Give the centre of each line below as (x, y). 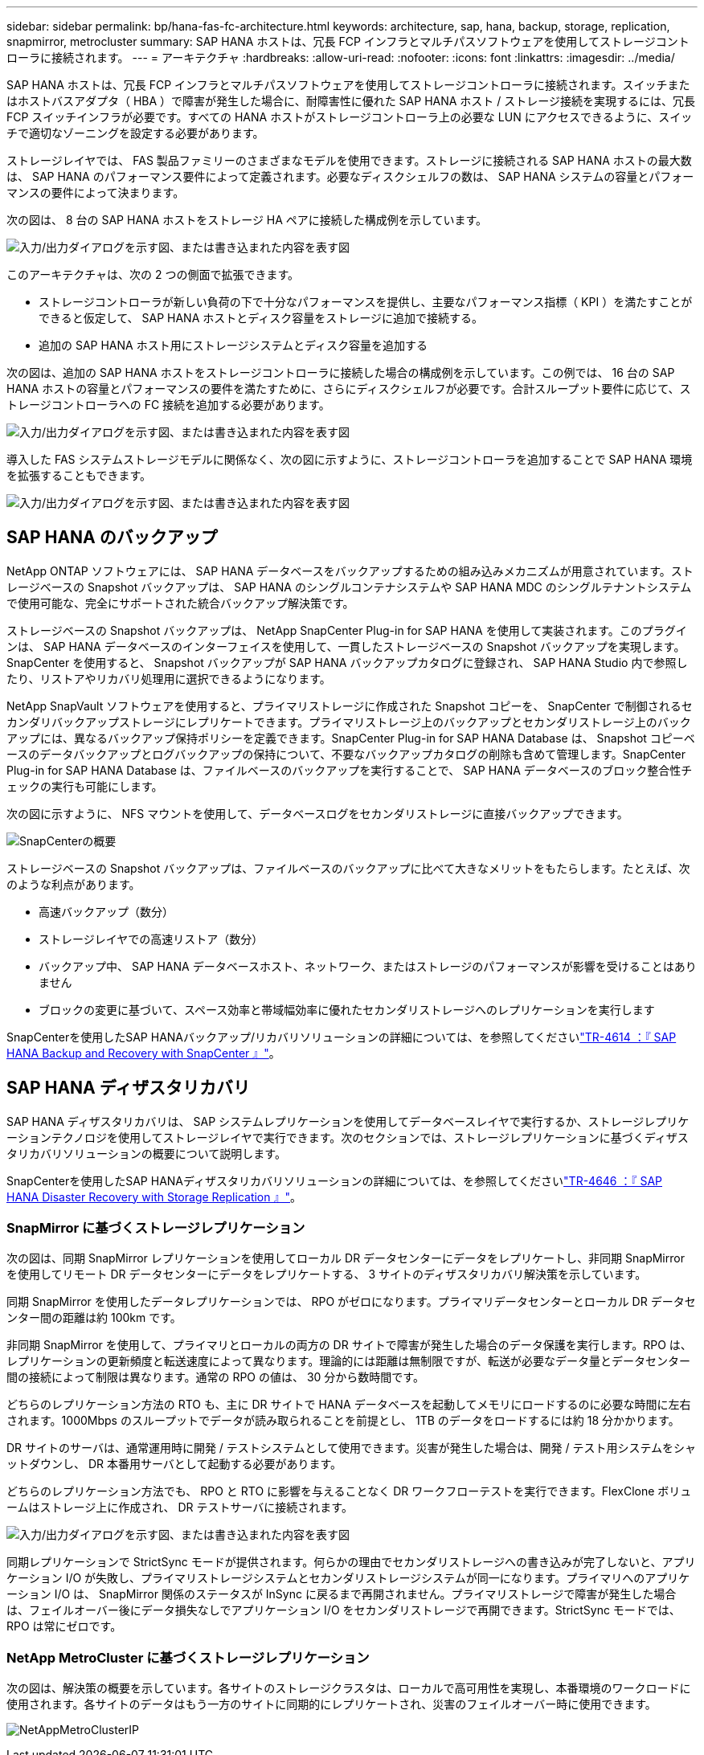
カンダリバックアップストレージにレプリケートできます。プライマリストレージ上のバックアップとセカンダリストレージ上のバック (349, 722)
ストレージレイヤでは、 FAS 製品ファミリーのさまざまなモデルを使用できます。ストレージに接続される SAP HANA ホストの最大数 (349, 160)
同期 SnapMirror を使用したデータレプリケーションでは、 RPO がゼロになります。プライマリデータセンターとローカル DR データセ (351, 1302)
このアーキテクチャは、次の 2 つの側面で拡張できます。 (153, 274)
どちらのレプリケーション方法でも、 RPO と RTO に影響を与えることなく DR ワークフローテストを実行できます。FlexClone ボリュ (349, 1491)
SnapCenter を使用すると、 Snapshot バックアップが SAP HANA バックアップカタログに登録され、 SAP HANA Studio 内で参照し (347, 662)
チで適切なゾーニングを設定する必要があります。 (135, 133)
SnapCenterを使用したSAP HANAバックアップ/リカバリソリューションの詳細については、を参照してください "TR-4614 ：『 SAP (342, 1037)
